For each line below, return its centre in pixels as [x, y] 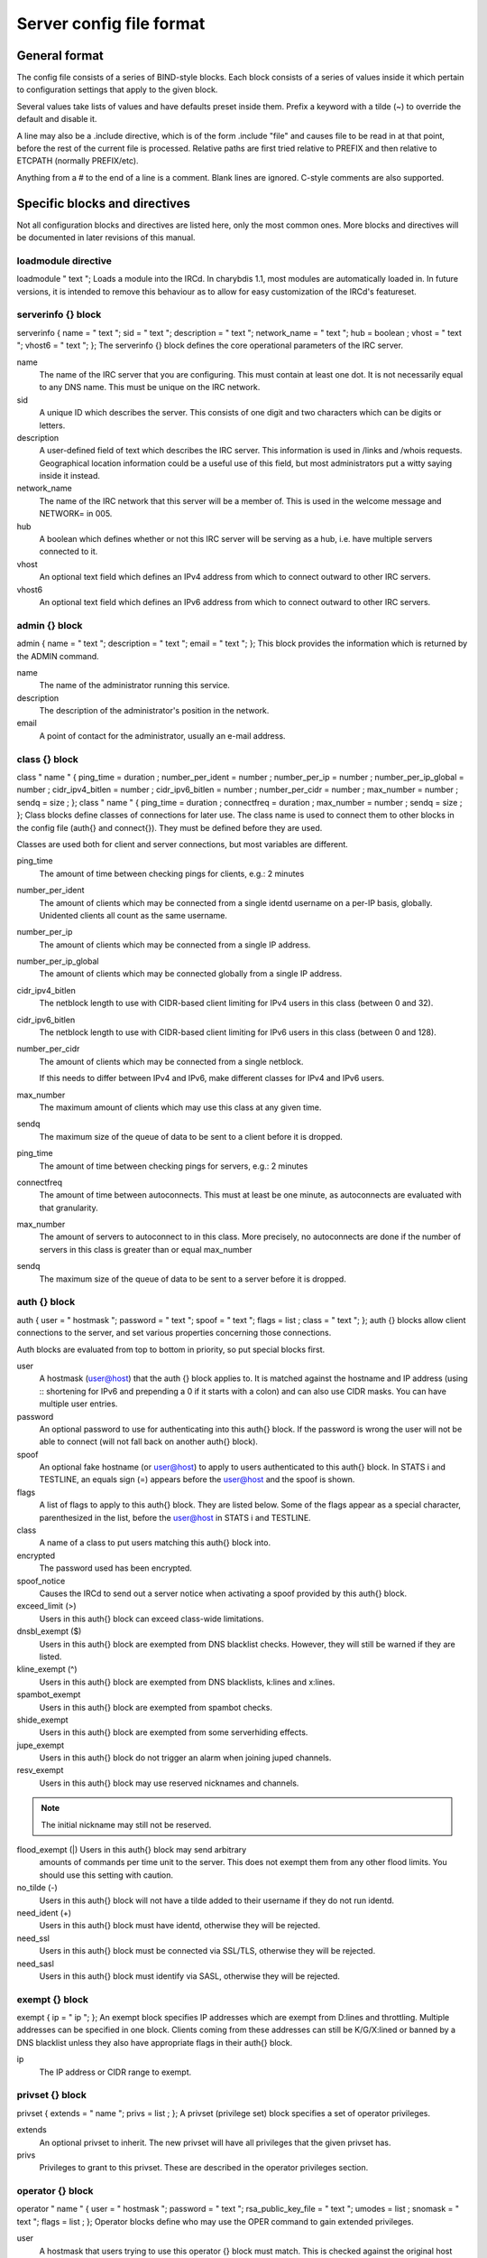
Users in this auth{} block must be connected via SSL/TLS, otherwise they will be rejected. [207, 1951]
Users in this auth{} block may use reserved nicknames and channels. [169, 1783]
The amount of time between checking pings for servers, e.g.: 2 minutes [174, 1166]
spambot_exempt [49, 1694]
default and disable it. [57, 119]
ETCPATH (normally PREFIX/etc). [78, 161]
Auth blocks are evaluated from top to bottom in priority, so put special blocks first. [171, 1349]
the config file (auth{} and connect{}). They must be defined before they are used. [170, 827]
